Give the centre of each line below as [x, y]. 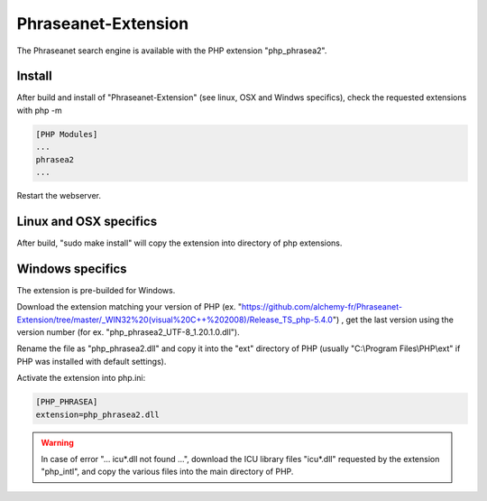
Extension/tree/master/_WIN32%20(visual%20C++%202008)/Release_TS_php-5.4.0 [175, 320]
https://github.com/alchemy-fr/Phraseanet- [322, 307]
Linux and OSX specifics [87, 221]
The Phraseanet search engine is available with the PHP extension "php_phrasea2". [172, 51]
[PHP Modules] [67, 134]
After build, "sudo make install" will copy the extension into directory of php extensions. [179, 243]
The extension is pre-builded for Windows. [96, 290]
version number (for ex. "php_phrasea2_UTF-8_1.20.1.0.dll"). [128, 332]
